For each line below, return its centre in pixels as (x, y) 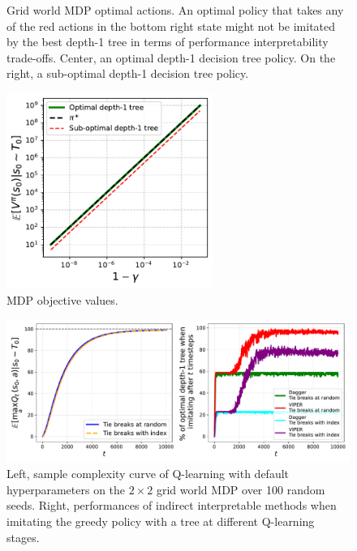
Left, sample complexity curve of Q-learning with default (148, 474)
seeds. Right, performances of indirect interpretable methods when (172, 505)
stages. (23, 537)
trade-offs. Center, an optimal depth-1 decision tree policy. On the (171, 57)
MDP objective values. (62, 299)
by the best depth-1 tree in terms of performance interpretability (168, 42)
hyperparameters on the (66, 489)
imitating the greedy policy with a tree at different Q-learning (161, 521)
